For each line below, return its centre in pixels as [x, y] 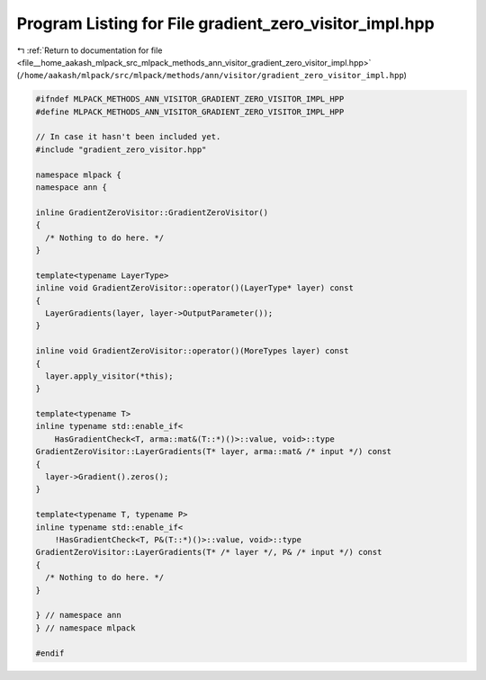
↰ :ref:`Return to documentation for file [90, 50]
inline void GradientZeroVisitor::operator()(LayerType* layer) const [195, 288]
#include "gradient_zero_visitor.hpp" [121, 149]
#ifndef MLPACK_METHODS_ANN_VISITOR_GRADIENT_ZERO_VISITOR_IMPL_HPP [190, 99]
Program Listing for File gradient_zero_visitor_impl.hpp [226, 23]
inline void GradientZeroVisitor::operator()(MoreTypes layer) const [192, 351]
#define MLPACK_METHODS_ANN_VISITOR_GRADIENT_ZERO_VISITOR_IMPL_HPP [190, 112]
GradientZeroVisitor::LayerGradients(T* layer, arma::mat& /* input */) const [213, 452]
